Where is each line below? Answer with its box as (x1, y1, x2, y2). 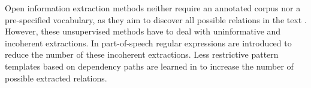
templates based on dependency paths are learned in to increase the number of (5, 59, 294, 72)
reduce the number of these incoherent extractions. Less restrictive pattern (5, 48, 279, 61)
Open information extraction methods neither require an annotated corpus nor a (5, 2, 301, 14)
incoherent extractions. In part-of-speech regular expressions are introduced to (5, 36, 292, 49)
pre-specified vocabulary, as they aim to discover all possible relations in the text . (5, 13, 307, 26)
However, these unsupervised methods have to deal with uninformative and (5, 25, 281, 37)
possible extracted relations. (5, 71, 107, 84)
